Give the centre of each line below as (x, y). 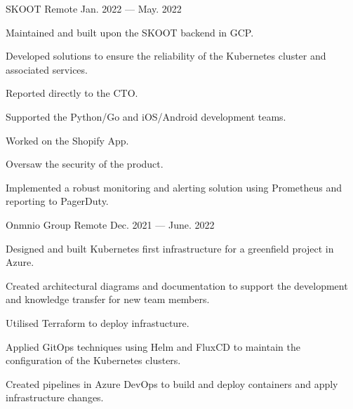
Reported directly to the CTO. (72, 93)
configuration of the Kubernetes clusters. (93, 360)
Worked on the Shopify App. (67, 140)
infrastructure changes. (55, 397)
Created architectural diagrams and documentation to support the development (177, 285)
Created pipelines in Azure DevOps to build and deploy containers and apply (172, 383)
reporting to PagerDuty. (57, 201)
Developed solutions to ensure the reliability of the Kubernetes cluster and (166, 56)
